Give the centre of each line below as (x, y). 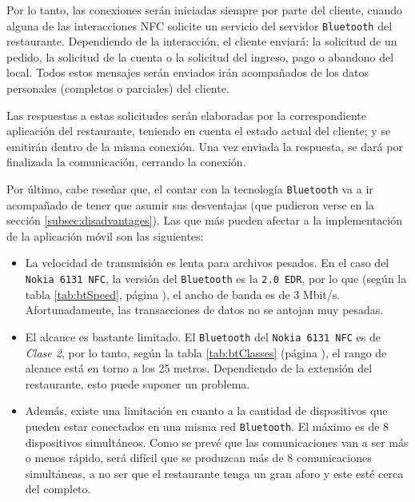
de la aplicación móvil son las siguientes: (105, 235)
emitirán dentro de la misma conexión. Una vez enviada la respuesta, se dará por (205, 146)
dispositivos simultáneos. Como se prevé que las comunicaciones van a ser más (217, 442)
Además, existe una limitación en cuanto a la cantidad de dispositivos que (206, 410)
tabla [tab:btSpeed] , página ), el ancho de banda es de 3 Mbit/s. (183, 294)
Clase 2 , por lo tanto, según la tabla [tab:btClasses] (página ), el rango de (206, 352)
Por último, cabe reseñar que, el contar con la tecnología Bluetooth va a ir (190, 189)
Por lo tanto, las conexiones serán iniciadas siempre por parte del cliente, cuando (205, 10)
